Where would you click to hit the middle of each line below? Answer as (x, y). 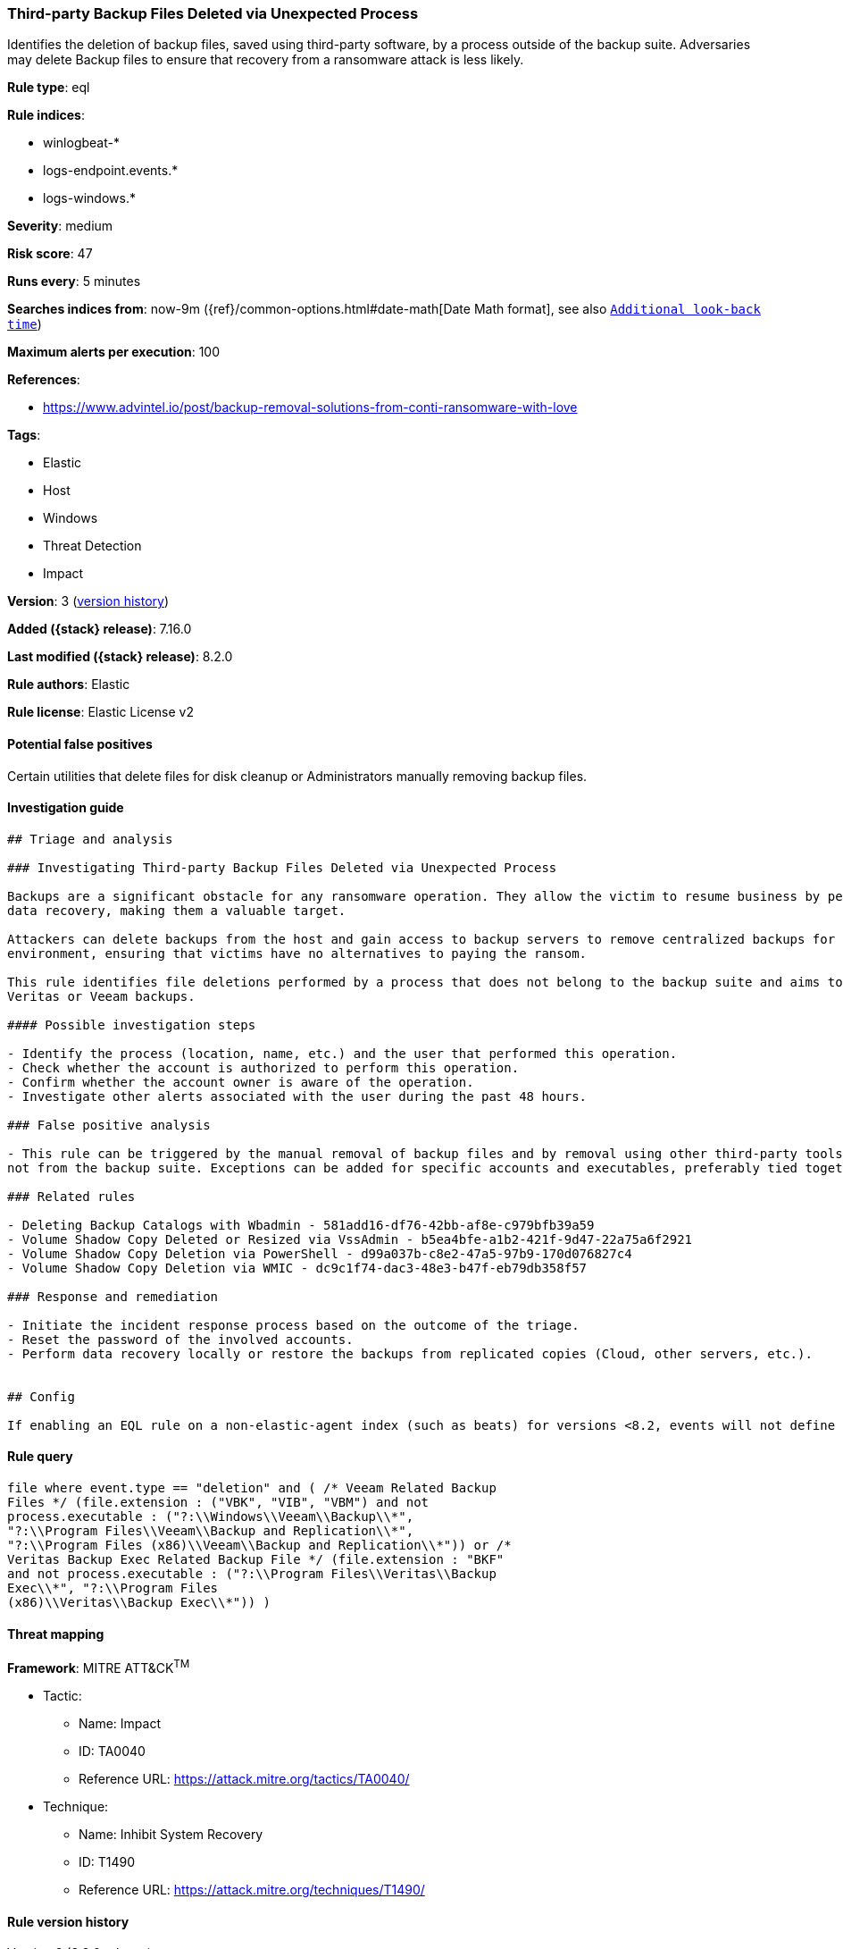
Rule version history (68, 1921)
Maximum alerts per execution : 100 (114, 352)
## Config (41, 1396)
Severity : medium (60, 226)
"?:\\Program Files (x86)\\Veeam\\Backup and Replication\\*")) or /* (259, 1546)
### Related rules (71, 1196)
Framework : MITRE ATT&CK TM (99, 1667)
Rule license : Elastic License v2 (100, 712)
